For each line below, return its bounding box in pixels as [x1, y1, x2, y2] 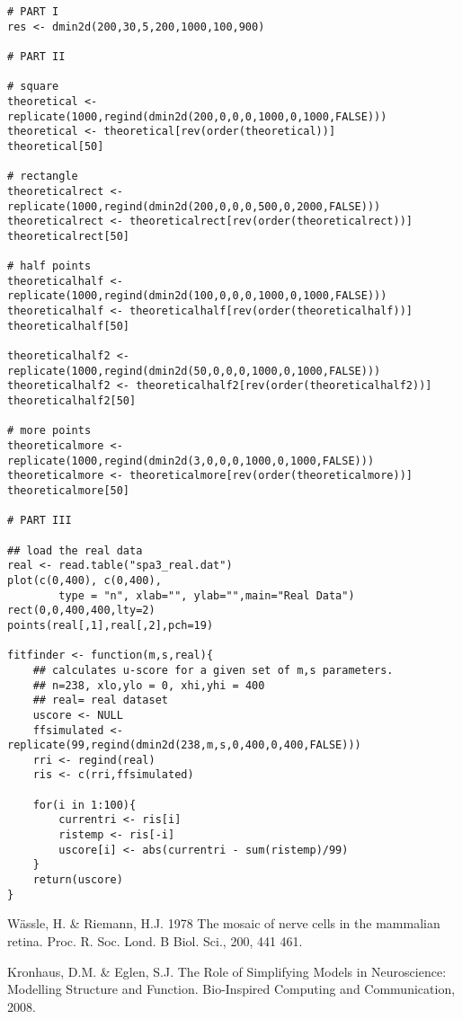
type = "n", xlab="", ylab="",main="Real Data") [58, 589, 355, 602]
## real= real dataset [32, 694, 168, 707]
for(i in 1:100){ [32, 798, 137, 811]
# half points [7, 260, 92, 273]
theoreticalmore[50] [7, 484, 130, 497]
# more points [7, 424, 92, 438]
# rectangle [7, 170, 78, 183]
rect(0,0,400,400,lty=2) [7, 604, 155, 617]
